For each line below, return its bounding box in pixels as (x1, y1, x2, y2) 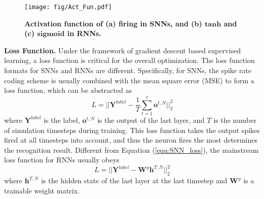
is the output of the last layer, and (97, 114, 205, 125)
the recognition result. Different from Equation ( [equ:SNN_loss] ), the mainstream (4, 144, 259, 155)
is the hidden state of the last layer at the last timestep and (41, 175, 227, 186)
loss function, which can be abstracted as (4, 85, 132, 95)
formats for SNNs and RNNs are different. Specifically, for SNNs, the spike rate (4, 65, 252, 76)
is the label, (43, 114, 80, 125)
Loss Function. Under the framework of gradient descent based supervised (4, 45, 241, 55)
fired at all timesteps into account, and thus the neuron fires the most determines (4, 135, 257, 145)
